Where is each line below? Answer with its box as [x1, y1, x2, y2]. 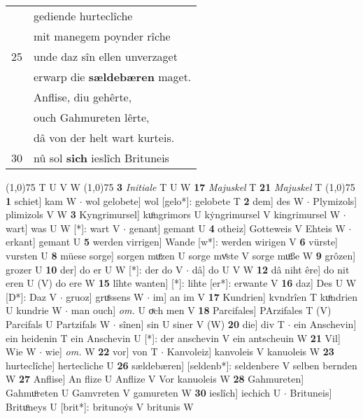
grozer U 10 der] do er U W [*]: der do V [6, 262, 183, 276]
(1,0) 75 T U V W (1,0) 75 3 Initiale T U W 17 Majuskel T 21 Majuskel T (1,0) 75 [6, 180, 355, 194]
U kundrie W [6, 303, 62, 318]
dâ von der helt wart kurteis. [34, 129, 175, 145]
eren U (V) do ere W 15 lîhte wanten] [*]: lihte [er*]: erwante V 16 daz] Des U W [6, 276, 357, 290]
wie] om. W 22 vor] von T [45, 344, 158, 359]
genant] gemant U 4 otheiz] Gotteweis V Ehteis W [129, 220, 346, 235]
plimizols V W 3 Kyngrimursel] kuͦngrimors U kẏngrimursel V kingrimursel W [6, 207, 341, 222]
